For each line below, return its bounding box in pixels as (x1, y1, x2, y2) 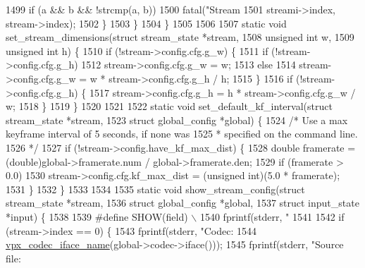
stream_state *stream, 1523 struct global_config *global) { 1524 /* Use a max (6, 112, 348, 127)
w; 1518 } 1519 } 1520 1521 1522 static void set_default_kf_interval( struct (6, 99, 333, 114)
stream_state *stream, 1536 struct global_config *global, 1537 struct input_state (6, 195, 359, 210)
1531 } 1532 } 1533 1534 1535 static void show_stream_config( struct (6, 181, 305, 196)
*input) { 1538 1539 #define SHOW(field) (6, 209, 188, 224)
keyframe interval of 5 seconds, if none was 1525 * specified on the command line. (6, 126, 358, 141)
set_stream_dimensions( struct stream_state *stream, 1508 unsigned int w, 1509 (6, 30, 354, 44)
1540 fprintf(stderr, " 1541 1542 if (199, 209, 345, 224)
